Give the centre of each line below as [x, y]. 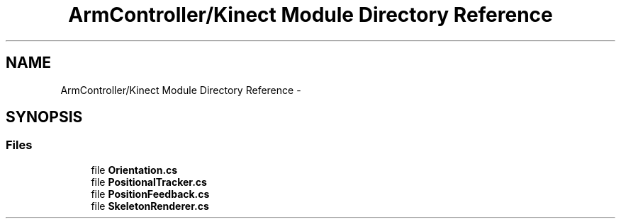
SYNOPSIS [44, 117]
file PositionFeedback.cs [150, 194]
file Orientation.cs [134, 170]
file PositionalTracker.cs [149, 182]
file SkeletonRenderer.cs [150, 206]
